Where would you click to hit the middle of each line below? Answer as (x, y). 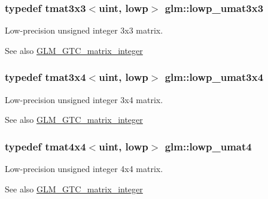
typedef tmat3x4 (45, 77)
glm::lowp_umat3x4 (214, 77)
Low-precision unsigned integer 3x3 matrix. (84, 30)
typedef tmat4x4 (45, 146)
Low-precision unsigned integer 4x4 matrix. (84, 169)
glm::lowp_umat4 (208, 146)
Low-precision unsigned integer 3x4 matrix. (84, 99)
